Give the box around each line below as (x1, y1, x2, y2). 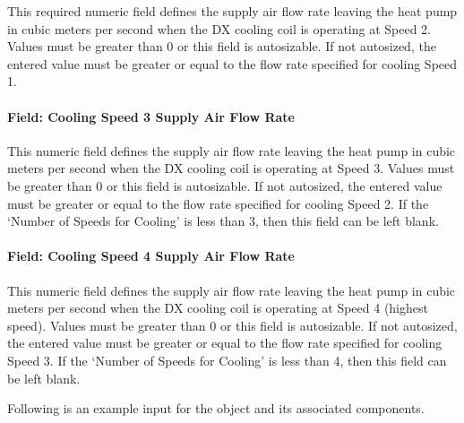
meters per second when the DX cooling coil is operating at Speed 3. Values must (7, 159, 455, 177)
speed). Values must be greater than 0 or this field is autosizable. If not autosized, (7, 315, 458, 334)
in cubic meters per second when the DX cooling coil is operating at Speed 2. (7, 19, 432, 38)
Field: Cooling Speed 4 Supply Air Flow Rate (7, 246, 295, 265)
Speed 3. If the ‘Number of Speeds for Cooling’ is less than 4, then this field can (7, 350, 447, 369)
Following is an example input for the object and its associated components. (7, 399, 425, 418)
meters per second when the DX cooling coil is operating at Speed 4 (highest (7, 298, 428, 317)
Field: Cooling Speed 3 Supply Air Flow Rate (7, 107, 295, 125)
